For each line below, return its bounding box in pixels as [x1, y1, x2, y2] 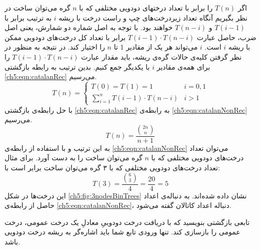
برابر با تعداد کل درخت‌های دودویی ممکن [4, 32, 126, 42]
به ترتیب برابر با [4, 12, 52, 23]
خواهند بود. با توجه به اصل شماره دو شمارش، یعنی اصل [4, 22, 173, 33]
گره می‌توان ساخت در [4, 3, 70, 13]
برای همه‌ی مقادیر [156, 61, 210, 72]
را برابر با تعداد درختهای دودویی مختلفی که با [79, 3, 213, 13]
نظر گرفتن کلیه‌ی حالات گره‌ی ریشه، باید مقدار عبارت [81, 51, 242, 62]
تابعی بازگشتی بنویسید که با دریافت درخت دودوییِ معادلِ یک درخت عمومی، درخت [4, 216, 250, 227]
